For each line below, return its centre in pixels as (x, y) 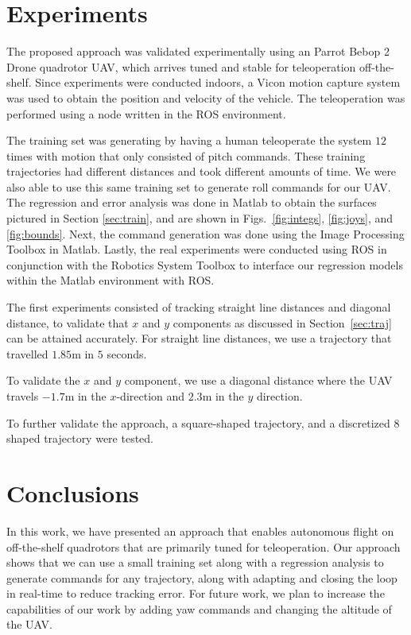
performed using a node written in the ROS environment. (146, 113)
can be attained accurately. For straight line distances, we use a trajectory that (199, 338)
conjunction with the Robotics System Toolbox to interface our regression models (205, 264)
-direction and (151, 396)
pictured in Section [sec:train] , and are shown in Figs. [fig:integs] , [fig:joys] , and (200, 218)
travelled (27, 353)
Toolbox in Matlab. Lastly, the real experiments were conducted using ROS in (197, 249)
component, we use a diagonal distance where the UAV (258, 380)
